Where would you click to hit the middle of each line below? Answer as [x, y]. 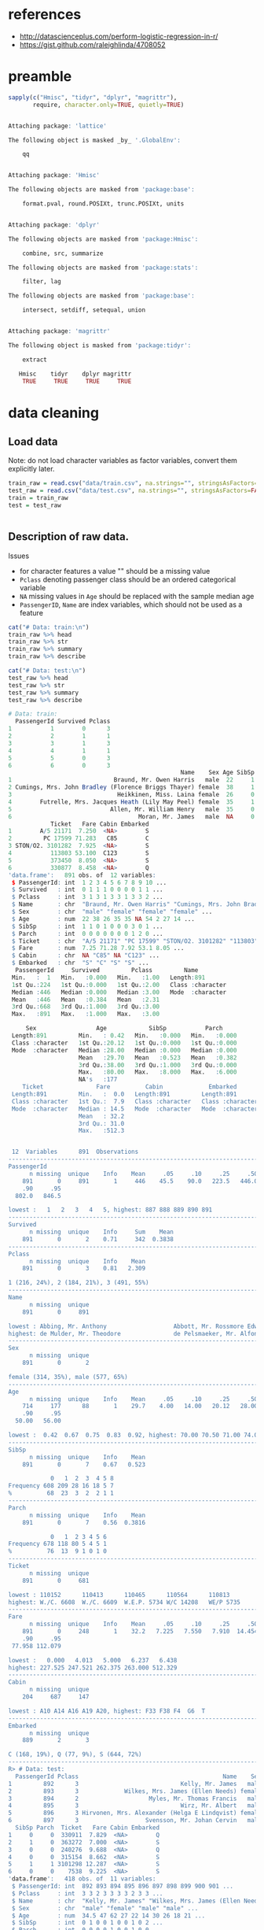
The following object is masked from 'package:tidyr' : [100, 345]
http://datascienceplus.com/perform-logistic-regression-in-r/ [119, 36]
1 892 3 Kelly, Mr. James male [135, 1784]
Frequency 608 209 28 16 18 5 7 [61, 1486]
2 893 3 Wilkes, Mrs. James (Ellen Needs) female [135, 1791]
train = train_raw [38, 498]
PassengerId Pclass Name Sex [138, 1777]
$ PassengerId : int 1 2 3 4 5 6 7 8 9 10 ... [89, 882]
